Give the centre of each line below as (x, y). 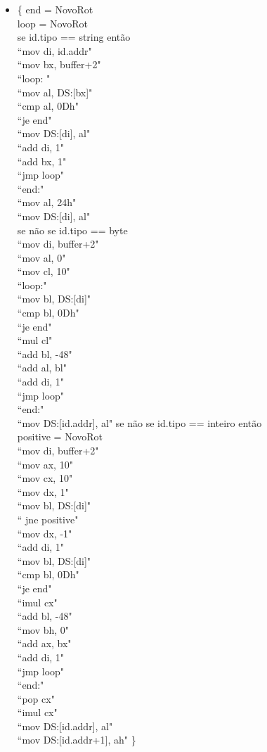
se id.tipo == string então (74, 37)
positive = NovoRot (60, 436)
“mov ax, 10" (45, 464)
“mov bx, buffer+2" (59, 64)
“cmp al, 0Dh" (48, 106)
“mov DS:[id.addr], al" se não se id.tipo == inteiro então (139, 422)
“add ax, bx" (44, 643)
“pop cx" (36, 698)
